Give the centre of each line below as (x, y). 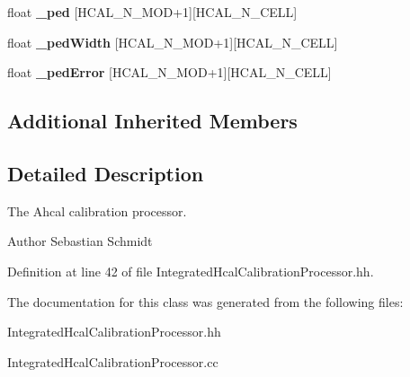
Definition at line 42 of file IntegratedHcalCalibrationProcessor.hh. (191, 271)
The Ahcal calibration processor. (97, 210)
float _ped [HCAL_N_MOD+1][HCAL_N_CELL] (152, 12)
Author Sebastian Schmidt (80, 241)
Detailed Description (106, 173)
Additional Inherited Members (152, 121)
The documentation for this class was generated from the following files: (205, 301)
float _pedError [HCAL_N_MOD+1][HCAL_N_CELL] (169, 72)
